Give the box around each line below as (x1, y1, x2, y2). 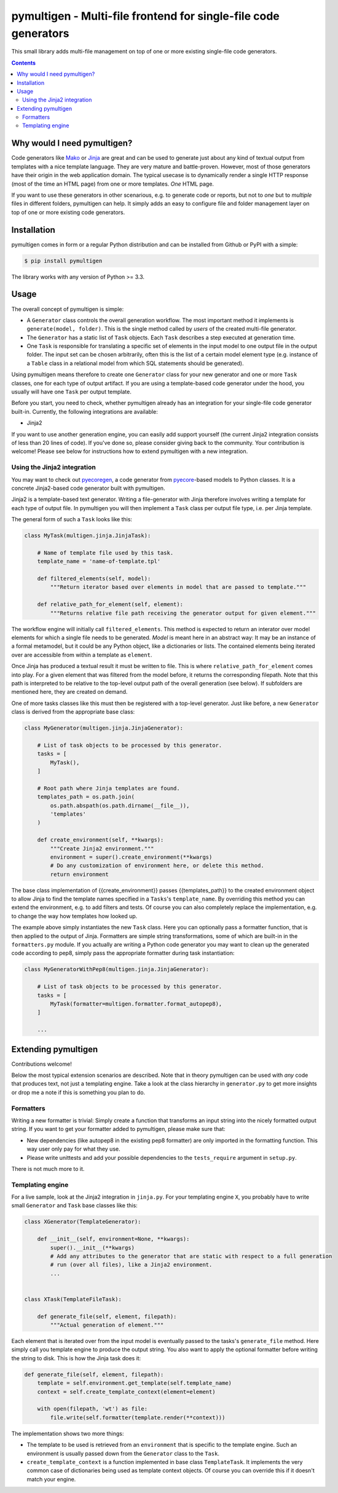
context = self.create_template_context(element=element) (37, 1388, 216, 1395)
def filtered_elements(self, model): (37, 575, 151, 582)
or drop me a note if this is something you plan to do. (11, 1089, 146, 1096)
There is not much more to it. (11, 1165, 85, 1172)
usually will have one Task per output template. (11, 388, 132, 396)
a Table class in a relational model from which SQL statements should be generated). (26, 360, 244, 367)
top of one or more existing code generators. (11, 208, 125, 216)
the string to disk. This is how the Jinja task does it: (11, 1354, 141, 1361)
